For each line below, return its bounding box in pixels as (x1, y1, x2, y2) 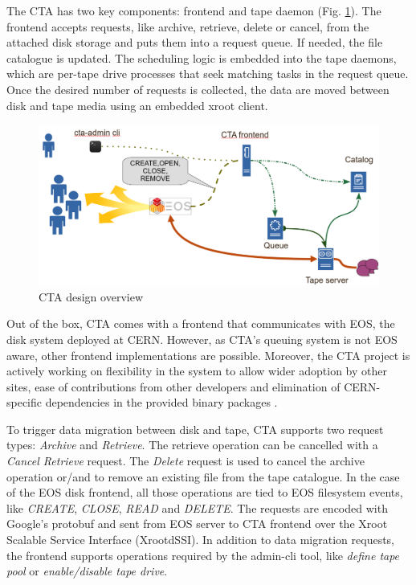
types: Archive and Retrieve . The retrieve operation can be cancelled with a (6, 436, 378, 453)
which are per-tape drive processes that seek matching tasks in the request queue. (6, 65, 409, 82)
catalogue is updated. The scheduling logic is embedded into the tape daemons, (6, 49, 397, 66)
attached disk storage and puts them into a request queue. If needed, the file (6, 34, 383, 51)
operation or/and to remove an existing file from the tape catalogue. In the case (6, 468, 400, 485)
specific (6, 394, 43, 411)
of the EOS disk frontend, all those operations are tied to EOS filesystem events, (6, 484, 403, 501)
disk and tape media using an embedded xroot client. (6, 96, 268, 113)
